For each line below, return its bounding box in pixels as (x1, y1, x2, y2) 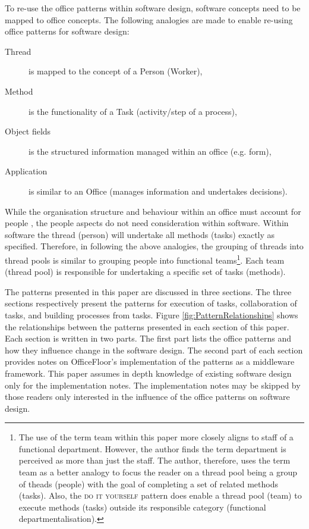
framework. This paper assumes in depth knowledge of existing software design (5, 367, 292, 379)
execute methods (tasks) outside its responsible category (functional (18, 500, 266, 513)
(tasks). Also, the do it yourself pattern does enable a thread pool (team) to (18, 489, 302, 502)
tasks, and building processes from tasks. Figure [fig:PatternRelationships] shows (5, 308, 298, 321)
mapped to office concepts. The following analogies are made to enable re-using (5, 13, 293, 26)
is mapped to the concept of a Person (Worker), (29, 65, 203, 77)
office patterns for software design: (5, 25, 130, 37)
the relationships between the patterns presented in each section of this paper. (5, 320, 289, 333)
